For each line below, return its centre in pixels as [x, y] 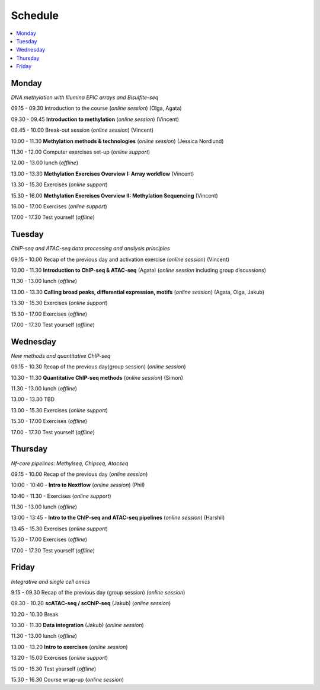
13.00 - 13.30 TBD [33, 399]
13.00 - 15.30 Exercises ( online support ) [59, 410]
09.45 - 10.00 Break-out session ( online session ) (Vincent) [82, 130]
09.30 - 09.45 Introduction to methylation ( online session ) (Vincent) [95, 119]
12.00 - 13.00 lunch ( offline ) [45, 163]
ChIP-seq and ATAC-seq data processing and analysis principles [90, 249]
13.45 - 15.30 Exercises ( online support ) [59, 529]
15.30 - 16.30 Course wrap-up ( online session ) [68, 680]
